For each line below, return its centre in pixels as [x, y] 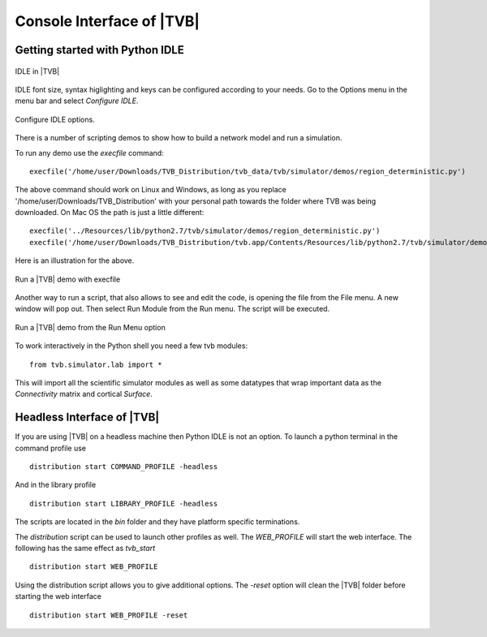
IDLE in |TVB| [37, 71]
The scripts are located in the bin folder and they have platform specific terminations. [157, 522]
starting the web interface [58, 596]
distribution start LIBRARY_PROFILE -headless [124, 504]
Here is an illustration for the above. [75, 260]
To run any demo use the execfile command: [89, 153]
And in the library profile [56, 485]
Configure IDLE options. [55, 119]
